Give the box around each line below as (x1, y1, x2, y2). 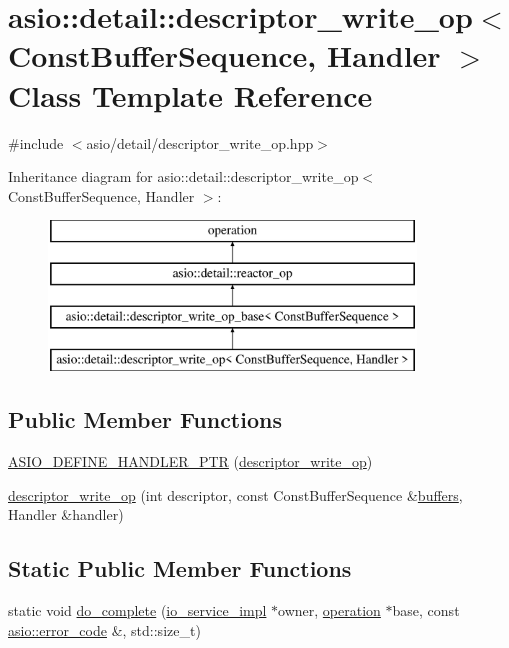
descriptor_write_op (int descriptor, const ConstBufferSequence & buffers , (8, 484, 463, 505)
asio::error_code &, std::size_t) (8, 619, 201, 640)
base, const (392, 600, 460, 621)
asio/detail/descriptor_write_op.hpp (86, 132, 314, 153)
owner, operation (278, 600, 381, 621)
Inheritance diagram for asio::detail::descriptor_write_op (8, 166, 359, 187)
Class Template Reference (8, 74, 373, 115)
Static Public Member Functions (8, 553, 352, 584)
